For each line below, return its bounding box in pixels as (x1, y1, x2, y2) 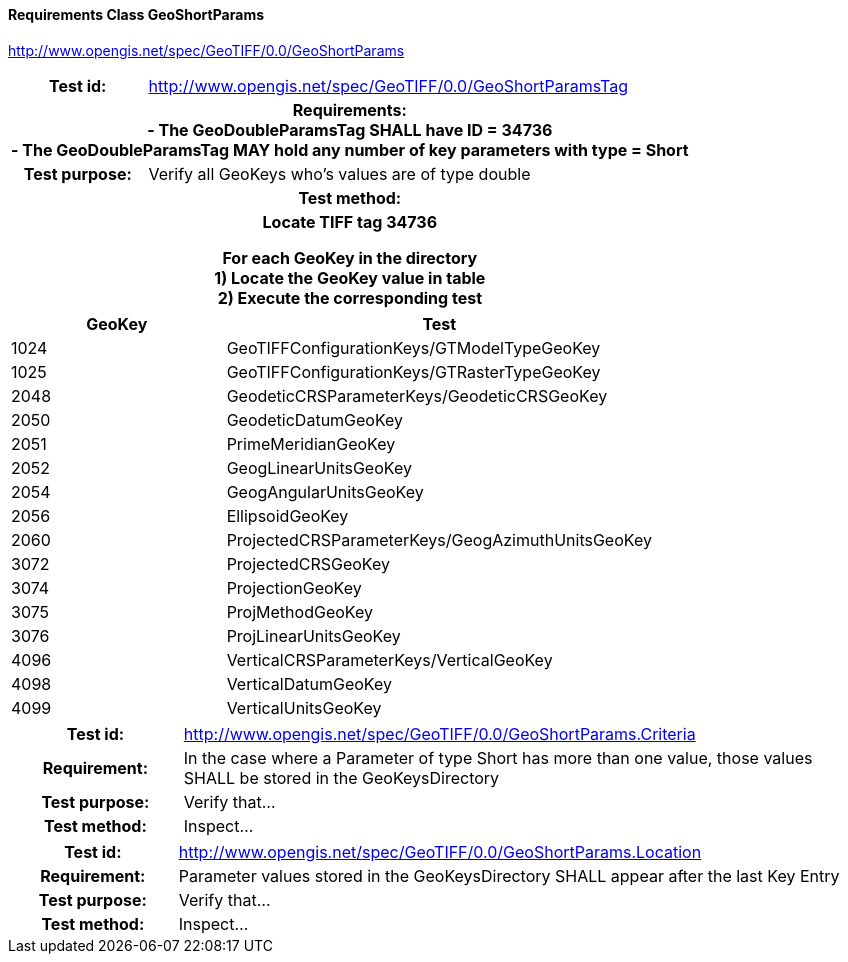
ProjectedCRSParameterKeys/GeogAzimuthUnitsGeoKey (226, 529, 652, 550)
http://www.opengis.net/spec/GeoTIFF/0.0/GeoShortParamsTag (148, 75, 629, 96)
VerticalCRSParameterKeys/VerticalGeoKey (226, 649, 553, 670)
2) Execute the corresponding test (217, 287, 482, 308)
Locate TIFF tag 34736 (262, 211, 438, 232)
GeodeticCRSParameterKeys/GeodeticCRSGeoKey (226, 385, 608, 406)
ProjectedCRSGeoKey (226, 553, 390, 574)
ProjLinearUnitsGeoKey (226, 625, 401, 646)
